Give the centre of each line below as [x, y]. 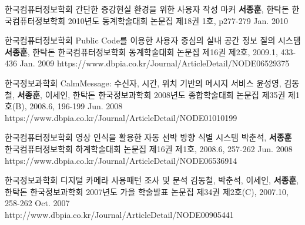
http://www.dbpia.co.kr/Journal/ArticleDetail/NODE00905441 [119, 214]
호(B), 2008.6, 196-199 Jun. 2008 [64, 106]
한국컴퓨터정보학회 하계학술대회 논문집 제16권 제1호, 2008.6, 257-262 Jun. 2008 [149, 148]
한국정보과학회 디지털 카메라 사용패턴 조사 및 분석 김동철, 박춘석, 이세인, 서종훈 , [152, 180]
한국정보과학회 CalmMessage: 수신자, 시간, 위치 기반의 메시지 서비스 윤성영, [143, 83]
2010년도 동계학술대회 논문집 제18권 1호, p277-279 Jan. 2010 [178, 20]
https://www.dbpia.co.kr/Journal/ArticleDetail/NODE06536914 [121, 160]
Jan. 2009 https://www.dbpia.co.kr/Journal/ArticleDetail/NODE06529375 [155, 63]
